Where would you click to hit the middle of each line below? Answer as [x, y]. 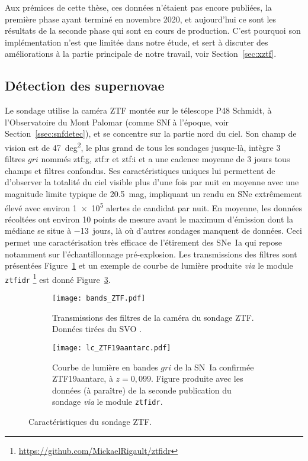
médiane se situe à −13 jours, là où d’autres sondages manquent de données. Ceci [153, 230]
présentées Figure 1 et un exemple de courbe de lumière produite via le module [149, 265]
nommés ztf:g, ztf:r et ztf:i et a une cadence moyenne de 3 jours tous [166, 159]
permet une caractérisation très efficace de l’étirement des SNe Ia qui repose [143, 242]
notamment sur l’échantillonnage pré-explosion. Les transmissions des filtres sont [151, 254]
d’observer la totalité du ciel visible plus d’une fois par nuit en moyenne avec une [152, 182]
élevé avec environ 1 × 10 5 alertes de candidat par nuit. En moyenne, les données [154, 207]
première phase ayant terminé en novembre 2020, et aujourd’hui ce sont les [141, 19]
